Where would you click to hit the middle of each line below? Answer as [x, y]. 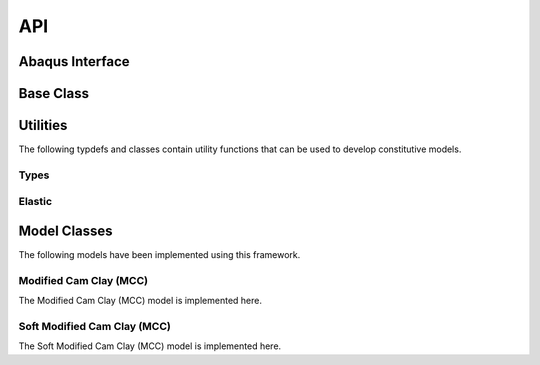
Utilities [43, 125]
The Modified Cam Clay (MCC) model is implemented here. [140, 301]
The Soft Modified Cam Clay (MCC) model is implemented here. [150, 346]
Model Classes [66, 231]
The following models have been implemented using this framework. [159, 255]
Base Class [54, 93]
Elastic [35, 202]
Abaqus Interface [74, 61]
